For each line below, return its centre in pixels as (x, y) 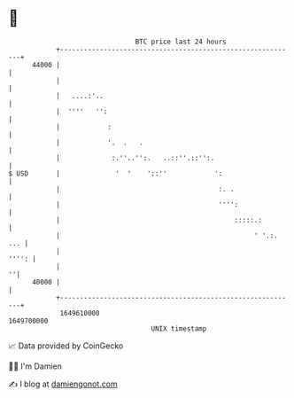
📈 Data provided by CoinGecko (66, 346)
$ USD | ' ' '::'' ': (116, 173)
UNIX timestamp (179, 328)
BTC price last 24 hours (181, 42)
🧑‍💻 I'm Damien (35, 366)
